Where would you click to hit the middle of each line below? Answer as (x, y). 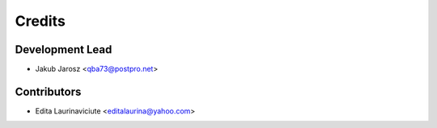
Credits (40, 21)
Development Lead (64, 50)
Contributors (48, 91)
